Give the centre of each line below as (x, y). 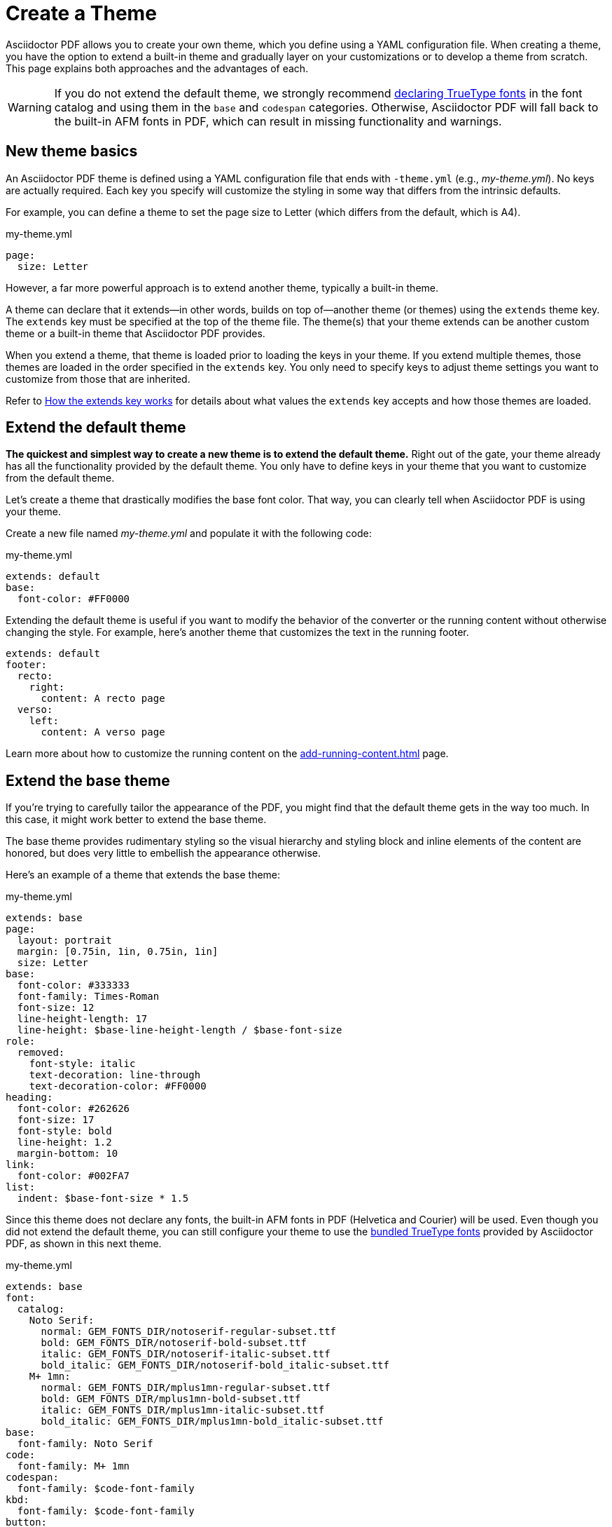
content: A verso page (103, 732)
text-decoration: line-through (115, 1075)
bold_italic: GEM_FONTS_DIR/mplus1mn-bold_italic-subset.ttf (212, 1421)
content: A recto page (103, 699)
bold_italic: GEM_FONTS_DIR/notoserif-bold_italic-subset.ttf (215, 1365)
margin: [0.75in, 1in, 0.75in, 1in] (118, 952)
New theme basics (72, 151)
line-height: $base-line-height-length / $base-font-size (180, 1030)
